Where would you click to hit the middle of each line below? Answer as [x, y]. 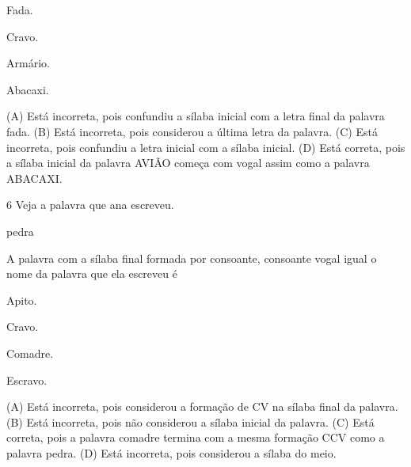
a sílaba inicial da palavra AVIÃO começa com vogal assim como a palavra [188, 163]
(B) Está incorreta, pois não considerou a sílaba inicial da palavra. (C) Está [190, 421]
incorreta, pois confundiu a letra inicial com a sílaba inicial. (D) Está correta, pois [206, 147]
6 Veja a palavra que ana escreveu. [90, 205]
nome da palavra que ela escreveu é [92, 273]
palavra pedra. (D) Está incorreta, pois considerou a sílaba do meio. [171, 452]
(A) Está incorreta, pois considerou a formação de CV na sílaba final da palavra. [202, 406]
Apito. [22, 300]
